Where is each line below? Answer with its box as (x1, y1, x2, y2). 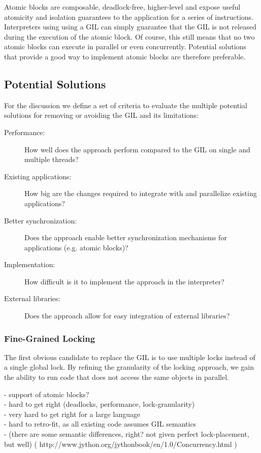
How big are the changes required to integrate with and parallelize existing (24, 188, 257, 199)
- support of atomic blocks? (4, 389, 89, 399)
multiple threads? (24, 154, 79, 165)
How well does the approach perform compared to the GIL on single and (24, 144, 250, 154)
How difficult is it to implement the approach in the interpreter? (24, 276, 224, 286)
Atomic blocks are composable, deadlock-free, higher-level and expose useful (4, 2, 241, 12)
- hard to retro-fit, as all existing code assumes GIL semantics (4, 418, 197, 429)
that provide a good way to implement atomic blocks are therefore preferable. (4, 51, 246, 61)
